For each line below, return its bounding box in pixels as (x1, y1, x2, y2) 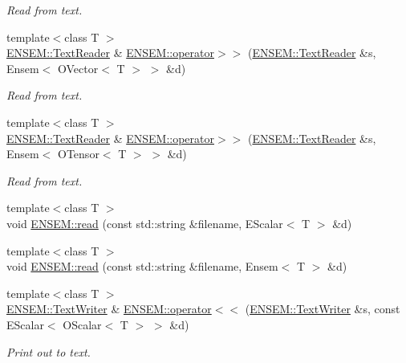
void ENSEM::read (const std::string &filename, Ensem (6, 258, 278, 275)
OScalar (63, 316, 102, 332)
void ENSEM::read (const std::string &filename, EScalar (6, 214, 283, 231)
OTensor (58, 145, 99, 162)
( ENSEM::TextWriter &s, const (245, 300, 400, 317)
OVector (58, 59, 99, 76)
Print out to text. (6, 343, 91, 360)
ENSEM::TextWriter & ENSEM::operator (6, 300, 212, 317)
